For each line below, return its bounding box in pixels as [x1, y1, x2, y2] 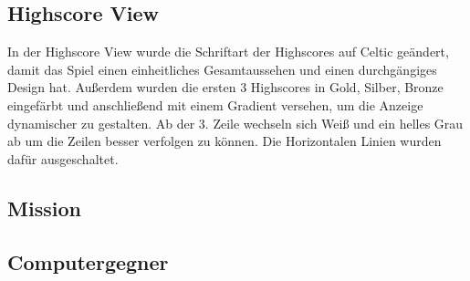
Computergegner [7, 247, 169, 276]
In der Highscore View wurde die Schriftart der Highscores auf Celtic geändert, [7, 42, 449, 61]
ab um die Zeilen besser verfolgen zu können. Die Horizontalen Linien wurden [7, 131, 442, 151]
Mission [7, 193, 81, 222]
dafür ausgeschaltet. [7, 149, 119, 168]
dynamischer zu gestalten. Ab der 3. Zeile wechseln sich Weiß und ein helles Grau [7, 113, 464, 132]
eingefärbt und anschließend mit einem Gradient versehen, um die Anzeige [7, 95, 423, 114]
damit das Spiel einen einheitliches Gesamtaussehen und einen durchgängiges [7, 59, 437, 78]
